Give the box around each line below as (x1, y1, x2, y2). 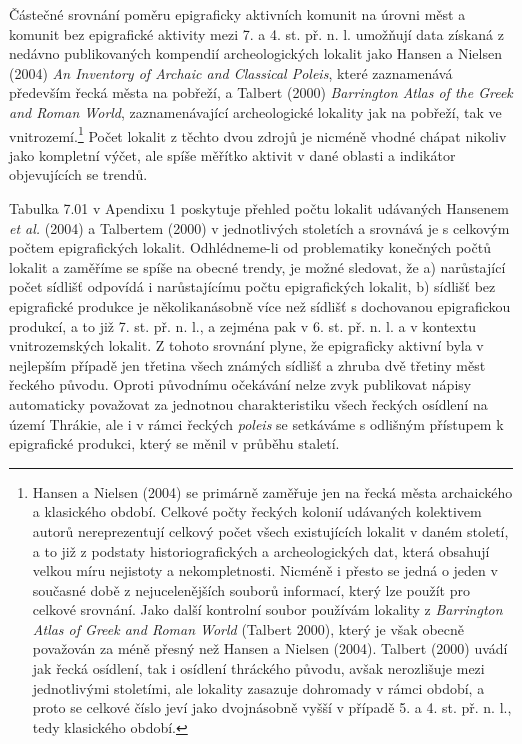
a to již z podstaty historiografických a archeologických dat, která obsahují (32, 540, 490, 561)
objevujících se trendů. (9, 164, 148, 185)
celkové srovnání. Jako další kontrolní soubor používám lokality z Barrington (32, 599, 503, 620)
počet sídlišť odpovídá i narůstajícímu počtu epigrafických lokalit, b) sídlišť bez (9, 276, 496, 297)
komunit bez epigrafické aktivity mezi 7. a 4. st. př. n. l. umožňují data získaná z (9, 23, 504, 44)
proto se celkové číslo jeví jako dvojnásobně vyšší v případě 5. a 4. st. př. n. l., (32, 697, 512, 718)
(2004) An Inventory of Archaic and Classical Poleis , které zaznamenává (9, 62, 453, 83)
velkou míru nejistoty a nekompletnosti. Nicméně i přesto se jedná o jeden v (32, 560, 498, 581)
